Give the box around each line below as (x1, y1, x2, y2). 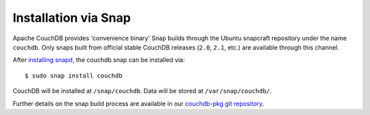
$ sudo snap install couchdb (25, 71, 123, 80)
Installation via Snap (12, 10, 132, 25)
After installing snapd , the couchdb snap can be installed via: (12, 56, 185, 64)
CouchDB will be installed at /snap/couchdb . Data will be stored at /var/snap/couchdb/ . (12, 87, 272, 95)
